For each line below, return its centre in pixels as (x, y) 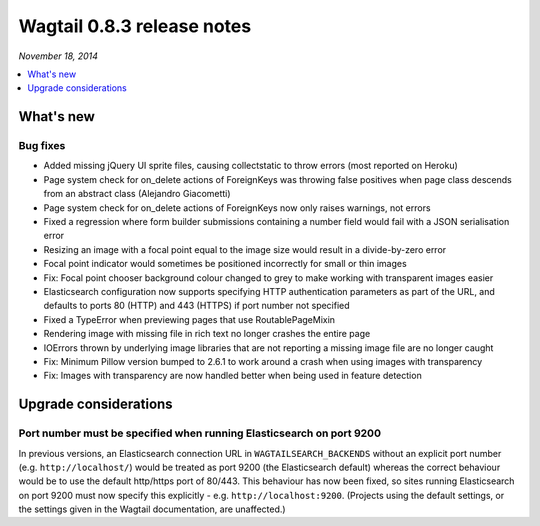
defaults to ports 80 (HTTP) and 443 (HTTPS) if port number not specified (196, 306)
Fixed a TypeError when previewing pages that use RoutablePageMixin (189, 319)
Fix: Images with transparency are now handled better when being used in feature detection (232, 376)
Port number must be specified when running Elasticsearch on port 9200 (200, 433)
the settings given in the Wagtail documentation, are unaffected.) (152, 509)
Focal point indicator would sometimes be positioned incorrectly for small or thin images (225, 264)
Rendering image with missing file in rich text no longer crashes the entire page (207, 334)
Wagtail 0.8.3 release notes (135, 26)
